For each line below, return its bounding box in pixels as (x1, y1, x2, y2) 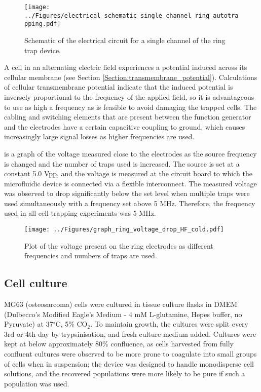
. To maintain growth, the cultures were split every (90, 319, 248, 329)
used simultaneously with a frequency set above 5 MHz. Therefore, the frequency (4, 198, 255, 208)
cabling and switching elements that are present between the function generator (4, 111, 251, 122)
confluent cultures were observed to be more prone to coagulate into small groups (4, 348, 257, 359)
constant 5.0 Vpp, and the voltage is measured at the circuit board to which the (4, 168, 252, 179)
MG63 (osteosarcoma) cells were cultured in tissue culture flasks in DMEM (4, 299, 238, 309)
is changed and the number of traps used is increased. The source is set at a (4, 158, 240, 169)
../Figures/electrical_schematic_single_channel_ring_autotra (24, 12, 239, 19)
